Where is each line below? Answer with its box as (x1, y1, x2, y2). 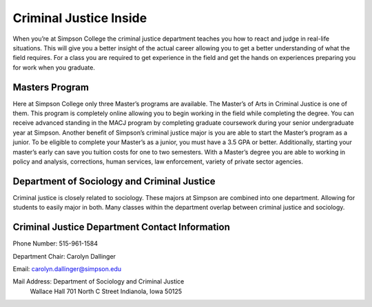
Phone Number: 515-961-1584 (12, 239, 98, 248)
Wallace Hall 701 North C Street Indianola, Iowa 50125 (30, 287, 183, 295)
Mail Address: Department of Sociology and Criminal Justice (12, 277, 185, 286)
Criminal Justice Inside (12, 10, 147, 26)
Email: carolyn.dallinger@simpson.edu (12, 264, 122, 273)
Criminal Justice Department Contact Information (12, 221, 230, 233)
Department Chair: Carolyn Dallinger (12, 252, 116, 260)
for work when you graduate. (12, 63, 96, 72)
